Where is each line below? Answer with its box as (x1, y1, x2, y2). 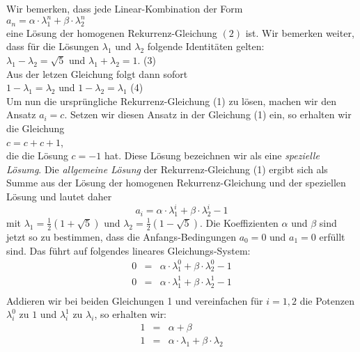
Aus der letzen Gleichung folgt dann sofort (6, 66, 188, 81)
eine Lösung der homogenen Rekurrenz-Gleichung (6, 25, 217, 40)
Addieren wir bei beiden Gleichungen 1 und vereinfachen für (6, 293, 263, 307)
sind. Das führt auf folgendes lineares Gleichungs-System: (6, 243, 251, 257)
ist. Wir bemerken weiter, (245, 25, 354, 40)
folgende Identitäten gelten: (147, 39, 265, 54)
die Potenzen (299, 293, 355, 307)
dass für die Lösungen (6, 39, 100, 54)
